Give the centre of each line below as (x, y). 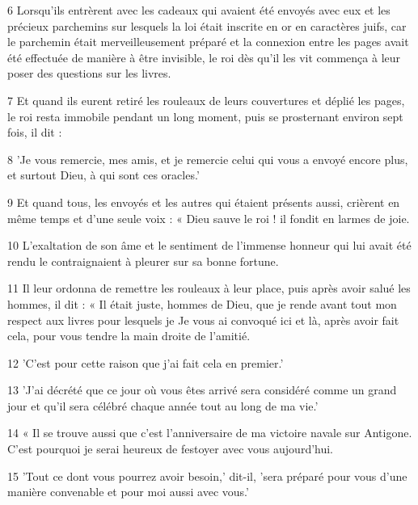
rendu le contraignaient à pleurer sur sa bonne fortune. (143, 261)
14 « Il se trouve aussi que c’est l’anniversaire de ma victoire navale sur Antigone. (210, 433)
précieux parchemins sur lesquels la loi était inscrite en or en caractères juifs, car (207, 25)
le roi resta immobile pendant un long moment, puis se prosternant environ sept (205, 116)
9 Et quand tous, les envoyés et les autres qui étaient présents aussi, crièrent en (204, 202)
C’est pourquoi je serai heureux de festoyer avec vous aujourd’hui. (171, 449)
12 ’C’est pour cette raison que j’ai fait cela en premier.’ (146, 362)
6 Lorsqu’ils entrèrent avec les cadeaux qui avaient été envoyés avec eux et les (199, 10)
